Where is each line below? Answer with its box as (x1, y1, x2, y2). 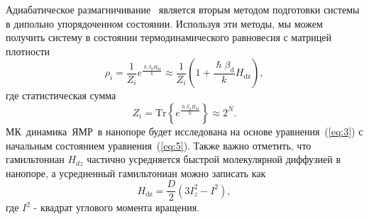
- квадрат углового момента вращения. (33, 200, 200, 215)
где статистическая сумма (6, 88, 116, 103)
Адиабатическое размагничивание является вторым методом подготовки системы (6, 2, 360, 16)
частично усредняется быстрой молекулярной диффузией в (87, 152, 341, 167)
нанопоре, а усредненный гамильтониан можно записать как (6, 165, 266, 180)
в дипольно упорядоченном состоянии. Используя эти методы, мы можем (6, 16, 323, 30)
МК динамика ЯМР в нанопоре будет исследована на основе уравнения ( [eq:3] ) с (6, 123, 363, 138)
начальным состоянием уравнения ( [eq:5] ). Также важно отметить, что (6, 137, 312, 152)
